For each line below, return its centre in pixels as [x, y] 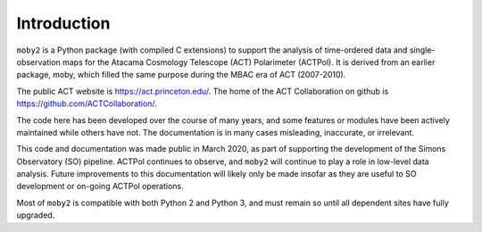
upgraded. [36, 215]
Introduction [63, 23]
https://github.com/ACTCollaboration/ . [87, 104]
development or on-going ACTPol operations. [100, 186]
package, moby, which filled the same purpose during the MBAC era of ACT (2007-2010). [181, 75]
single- [422, 50]
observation [39, 62]
